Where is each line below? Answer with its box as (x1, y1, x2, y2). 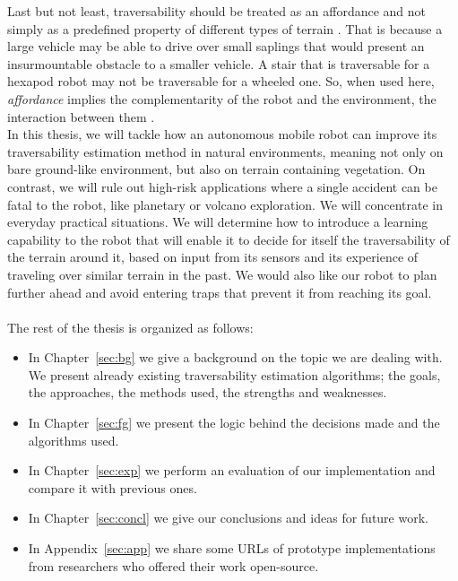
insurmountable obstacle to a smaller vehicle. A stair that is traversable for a (7, 54, 430, 73)
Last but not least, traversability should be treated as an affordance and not (7, 2, 427, 20)
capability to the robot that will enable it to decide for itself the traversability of (7, 230, 450, 248)
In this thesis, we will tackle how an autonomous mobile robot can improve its (7, 125, 437, 143)
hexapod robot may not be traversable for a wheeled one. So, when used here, (7, 72, 435, 91)
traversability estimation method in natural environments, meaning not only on (7, 142, 444, 160)
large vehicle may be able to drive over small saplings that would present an (7, 37, 425, 56)
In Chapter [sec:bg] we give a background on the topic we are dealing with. (28, 348, 443, 367)
